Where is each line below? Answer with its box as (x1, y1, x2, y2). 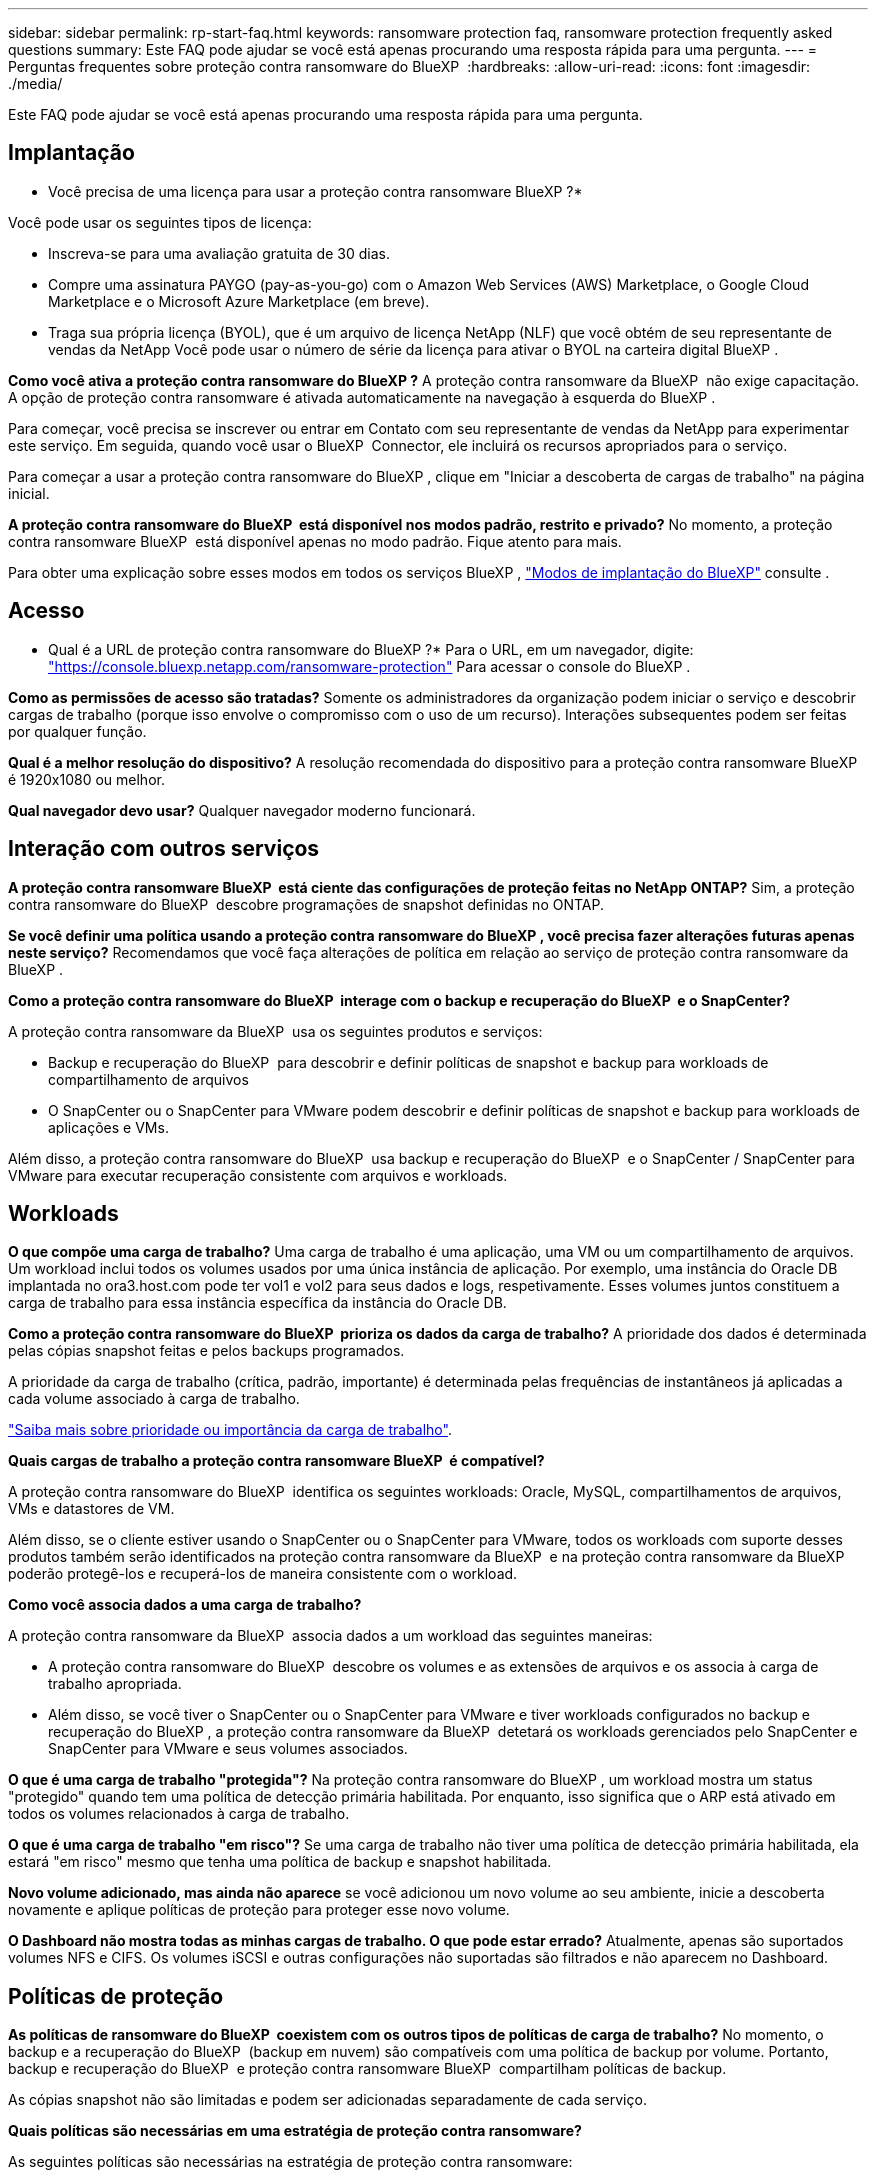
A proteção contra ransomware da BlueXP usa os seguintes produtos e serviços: (8, 1022, 543, 1040)
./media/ (8, 75, 63, 92)
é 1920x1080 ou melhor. (8, 770, 165, 788)
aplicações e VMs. (48, 1118, 169, 1136)
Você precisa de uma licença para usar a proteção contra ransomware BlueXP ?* (48, 182, 583, 200)
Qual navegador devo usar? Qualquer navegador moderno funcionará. (8, 801, 476, 819)
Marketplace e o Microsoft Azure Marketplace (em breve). (48, 292, 430, 310)
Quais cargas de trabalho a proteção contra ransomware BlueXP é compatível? (8, 1452, 545, 1470)
